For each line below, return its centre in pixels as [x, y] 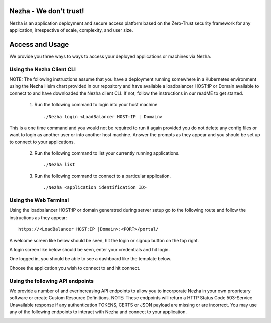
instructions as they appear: [38, 217]
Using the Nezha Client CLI [43, 69]
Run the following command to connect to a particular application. [102, 176]
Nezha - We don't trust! [47, 11]
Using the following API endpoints [51, 281]
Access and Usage [39, 44]
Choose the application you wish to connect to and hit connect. [75, 268]
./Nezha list [59, 165]
